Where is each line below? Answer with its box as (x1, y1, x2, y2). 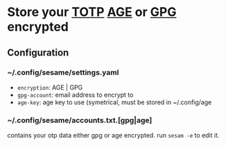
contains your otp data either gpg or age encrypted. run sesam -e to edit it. (7, 131, 220, 140)
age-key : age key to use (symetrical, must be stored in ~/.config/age (17, 98, 212, 106)
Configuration (7, 47, 69, 58)
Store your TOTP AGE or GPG (7, 4, 177, 20)
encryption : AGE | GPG (17, 83, 83, 91)
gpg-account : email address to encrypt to (17, 90, 134, 99)
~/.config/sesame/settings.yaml (7, 67, 119, 77)
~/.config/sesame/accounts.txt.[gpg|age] (7, 115, 153, 125)
